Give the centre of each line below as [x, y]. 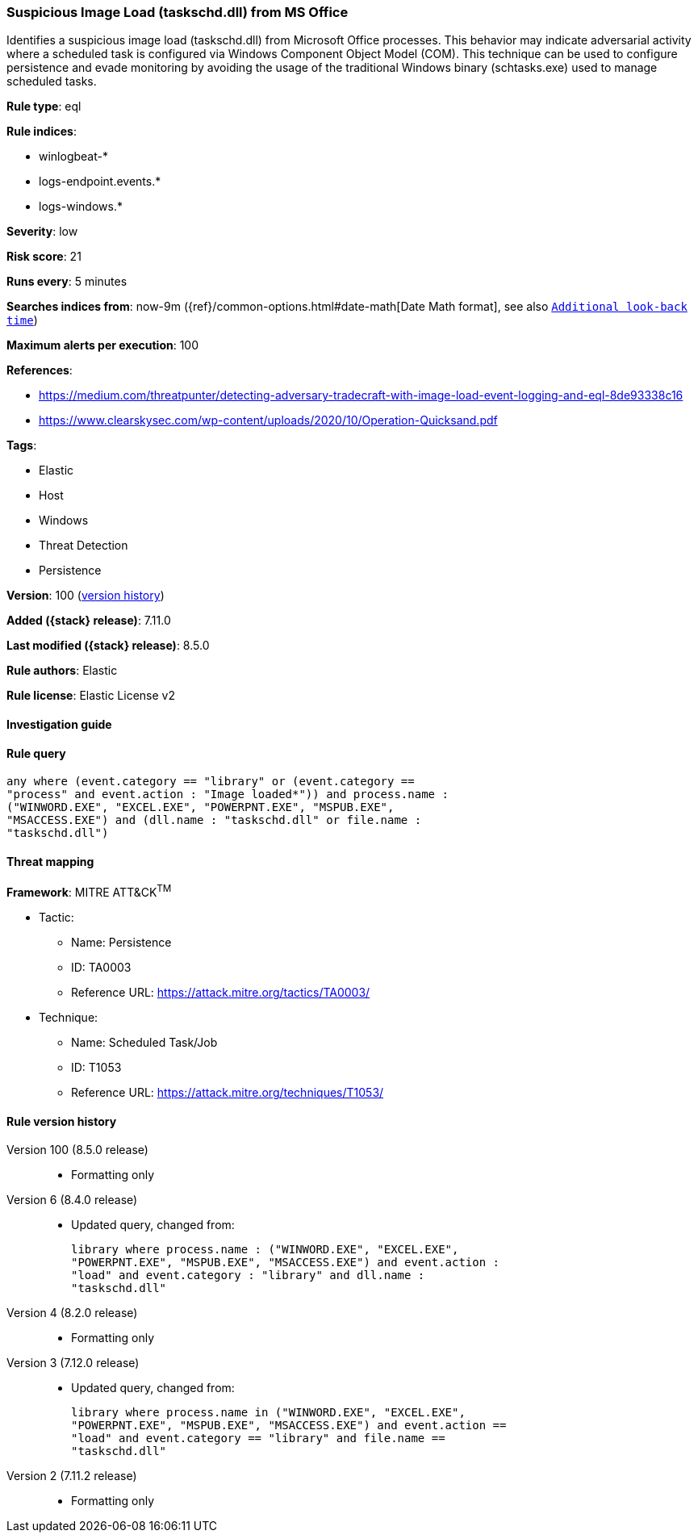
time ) [22, 320]
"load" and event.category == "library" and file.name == [258, 1439]
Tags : [22, 445]
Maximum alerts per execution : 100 [103, 345]
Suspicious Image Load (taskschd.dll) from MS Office [178, 12]
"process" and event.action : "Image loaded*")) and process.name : [228, 795]
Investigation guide [59, 724]
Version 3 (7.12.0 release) [73, 1363]
